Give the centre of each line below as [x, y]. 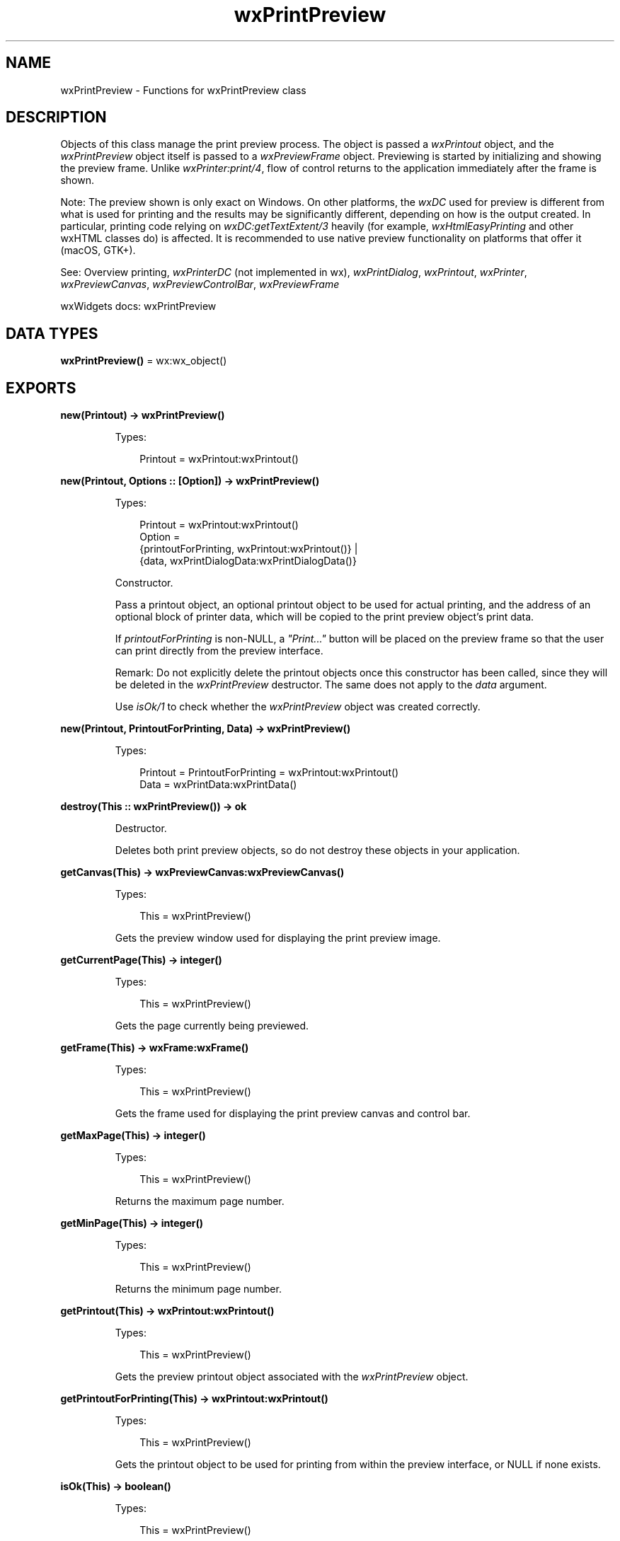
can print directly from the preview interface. [219, 651]
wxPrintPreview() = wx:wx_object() [144, 361]
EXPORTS [41, 388]
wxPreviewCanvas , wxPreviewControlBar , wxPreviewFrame [200, 284]
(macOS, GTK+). [98, 250]
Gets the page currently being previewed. [212, 1026]
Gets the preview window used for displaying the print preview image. [278, 938]
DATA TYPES [52, 333]
